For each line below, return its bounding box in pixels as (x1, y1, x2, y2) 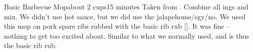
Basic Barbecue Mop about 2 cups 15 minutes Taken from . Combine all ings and (4, 1, 249, 11)
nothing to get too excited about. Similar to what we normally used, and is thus (4, 30, 250, 41)
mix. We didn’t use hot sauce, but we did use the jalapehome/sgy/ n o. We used (4, 11, 246, 21)
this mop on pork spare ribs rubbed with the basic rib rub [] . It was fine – (4, 21, 230, 31)
